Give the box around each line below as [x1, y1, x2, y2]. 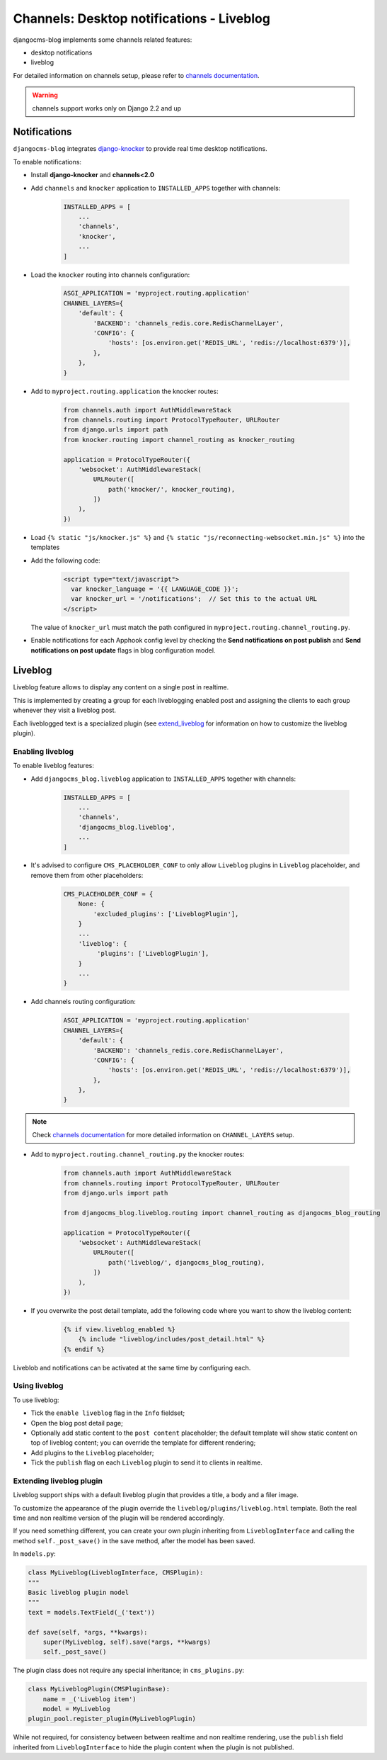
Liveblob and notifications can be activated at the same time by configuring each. [13, 1363, 251, 1372]
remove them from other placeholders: [30, 871, 144, 879]
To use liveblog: [13, 1396, 59, 1404]
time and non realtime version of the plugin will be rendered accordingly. [13, 1513, 225, 1523]
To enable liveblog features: [13, 762, 95, 770]
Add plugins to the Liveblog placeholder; [30, 1448, 154, 1457]
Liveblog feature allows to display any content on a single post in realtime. [13, 683, 229, 692]
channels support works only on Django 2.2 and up [32, 103, 182, 113]
